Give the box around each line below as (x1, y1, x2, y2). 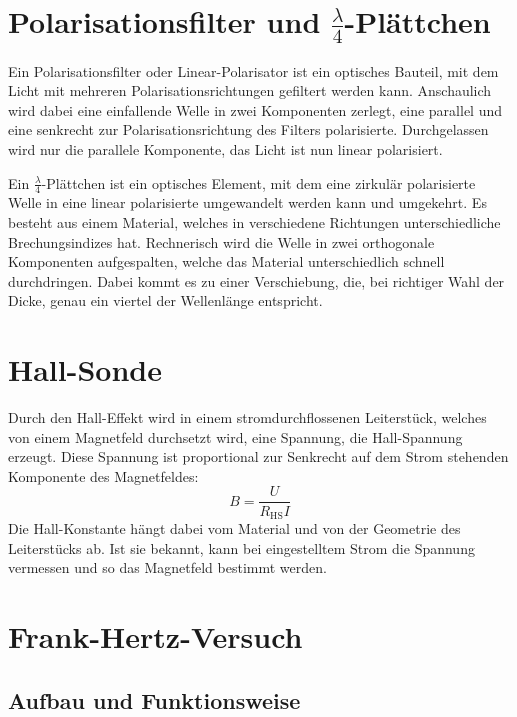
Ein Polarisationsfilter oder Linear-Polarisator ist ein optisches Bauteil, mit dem (8, 60, 499, 81)
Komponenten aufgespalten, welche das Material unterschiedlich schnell (8, 251, 445, 272)
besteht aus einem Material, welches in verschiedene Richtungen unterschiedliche (8, 211, 501, 232)
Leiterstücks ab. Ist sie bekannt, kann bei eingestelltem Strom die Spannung (8, 537, 475, 558)
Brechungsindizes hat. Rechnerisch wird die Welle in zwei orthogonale (8, 231, 435, 252)
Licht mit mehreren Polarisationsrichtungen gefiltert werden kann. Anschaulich (8, 80, 492, 101)
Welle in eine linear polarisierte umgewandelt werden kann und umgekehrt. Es (8, 192, 487, 213)
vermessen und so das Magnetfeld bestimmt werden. (8, 557, 327, 578)
